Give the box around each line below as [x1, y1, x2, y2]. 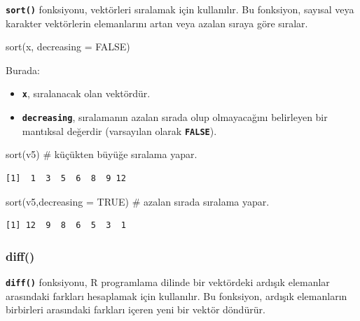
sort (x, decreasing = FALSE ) [6, 39, 130, 54]
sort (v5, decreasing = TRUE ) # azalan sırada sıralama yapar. [6, 194, 270, 208]
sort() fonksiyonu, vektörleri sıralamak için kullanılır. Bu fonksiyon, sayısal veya [6, 2, 354, 16]
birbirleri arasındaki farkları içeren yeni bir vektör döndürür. [6, 302, 265, 317]
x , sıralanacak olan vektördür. [22, 86, 151, 101]
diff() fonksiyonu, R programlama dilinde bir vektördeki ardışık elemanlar [6, 275, 330, 289]
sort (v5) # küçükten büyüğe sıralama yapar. [6, 147, 198, 162]
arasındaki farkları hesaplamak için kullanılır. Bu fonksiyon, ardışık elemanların [6, 288, 347, 303]
